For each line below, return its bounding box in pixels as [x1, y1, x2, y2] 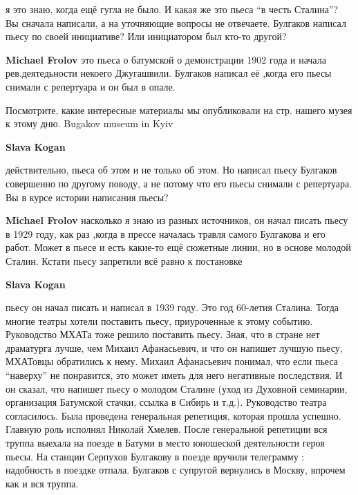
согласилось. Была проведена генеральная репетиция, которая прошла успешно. [6, 408, 341, 422]
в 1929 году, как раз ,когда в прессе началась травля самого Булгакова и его [6, 226, 326, 241]
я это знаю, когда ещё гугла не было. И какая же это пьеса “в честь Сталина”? [6, 2, 339, 16]
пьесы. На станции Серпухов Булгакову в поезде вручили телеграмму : [6, 449, 305, 463]
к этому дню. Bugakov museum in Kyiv [6, 116, 173, 131]
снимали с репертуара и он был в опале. [6, 79, 176, 93]
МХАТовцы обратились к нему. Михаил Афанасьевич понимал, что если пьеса [6, 354, 339, 368]
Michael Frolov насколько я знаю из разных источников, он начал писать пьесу [6, 213, 348, 227]
